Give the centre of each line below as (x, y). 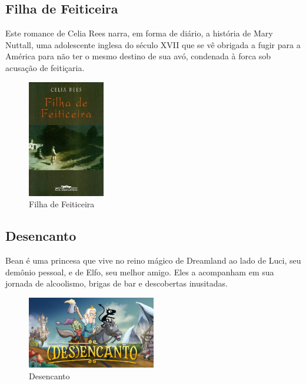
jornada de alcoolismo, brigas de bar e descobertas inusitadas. (117, 283)
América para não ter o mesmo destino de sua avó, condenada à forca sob (138, 56)
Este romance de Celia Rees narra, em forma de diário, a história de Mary (139, 33)
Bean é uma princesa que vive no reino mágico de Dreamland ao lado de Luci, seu (153, 260)
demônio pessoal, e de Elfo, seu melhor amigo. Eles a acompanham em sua (140, 272)
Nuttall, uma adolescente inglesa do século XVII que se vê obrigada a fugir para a (153, 44)
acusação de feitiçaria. (45, 67)
